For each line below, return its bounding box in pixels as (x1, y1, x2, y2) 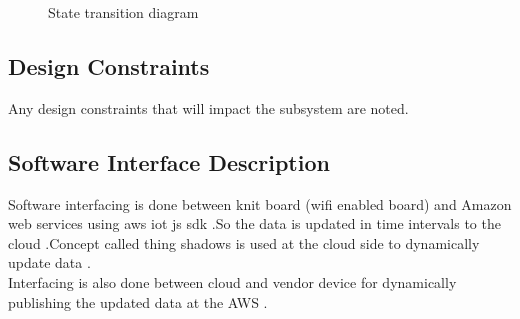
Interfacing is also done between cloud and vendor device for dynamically (8, 271, 457, 292)
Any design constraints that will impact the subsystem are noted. (8, 97, 409, 118)
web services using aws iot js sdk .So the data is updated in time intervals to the (8, 213, 501, 234)
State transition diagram (48, 2, 199, 22)
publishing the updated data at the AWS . (8, 291, 268, 312)
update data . (8, 252, 91, 273)
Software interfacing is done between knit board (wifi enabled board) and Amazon (8, 193, 512, 214)
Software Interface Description (8, 146, 330, 177)
